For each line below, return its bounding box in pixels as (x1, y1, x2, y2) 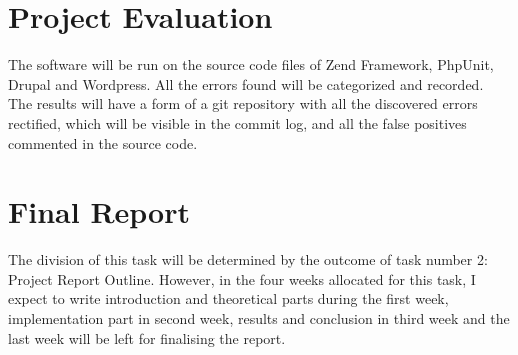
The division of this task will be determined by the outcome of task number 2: (8, 249, 488, 270)
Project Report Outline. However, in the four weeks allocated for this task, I (8, 268, 476, 289)
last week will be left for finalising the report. (8, 327, 286, 348)
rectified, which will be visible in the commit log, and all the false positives (8, 112, 467, 133)
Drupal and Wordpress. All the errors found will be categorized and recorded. (8, 73, 484, 94)
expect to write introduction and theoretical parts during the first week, (8, 288, 449, 309)
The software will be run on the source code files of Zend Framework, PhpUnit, (8, 54, 494, 75)
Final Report (8, 191, 191, 232)
